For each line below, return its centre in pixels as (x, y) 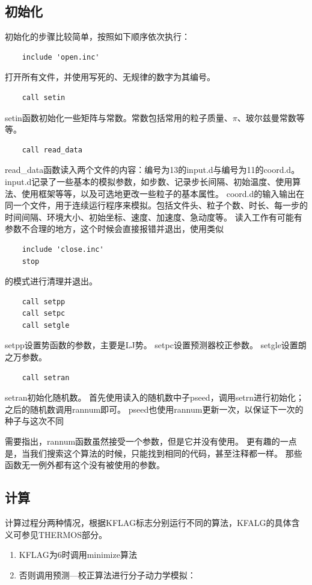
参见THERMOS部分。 (64, 534)
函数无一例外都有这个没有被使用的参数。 (85, 465)
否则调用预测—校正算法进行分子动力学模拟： (107, 574)
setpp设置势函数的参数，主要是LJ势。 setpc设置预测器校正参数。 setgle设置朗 (156, 345)
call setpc (44, 314)
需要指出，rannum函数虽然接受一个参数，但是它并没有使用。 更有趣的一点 (151, 441)
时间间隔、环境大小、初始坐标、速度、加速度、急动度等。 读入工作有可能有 (154, 217)
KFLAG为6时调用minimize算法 (78, 555)
